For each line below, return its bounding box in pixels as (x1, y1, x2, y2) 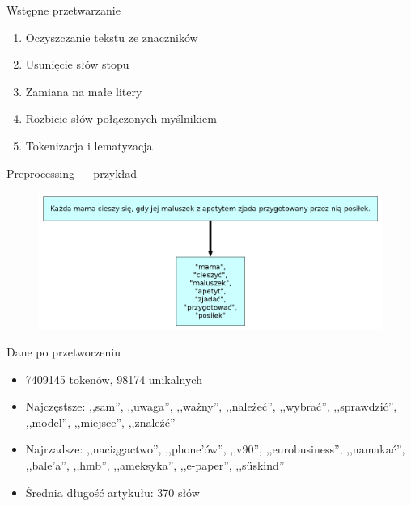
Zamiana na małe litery (25, 82, 142, 99)
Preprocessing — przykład (6, 164, 138, 181)
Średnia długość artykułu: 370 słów (25, 483, 200, 500)
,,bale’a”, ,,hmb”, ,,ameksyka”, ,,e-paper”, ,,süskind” (25, 457, 285, 474)
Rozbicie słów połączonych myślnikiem (25, 110, 217, 127)
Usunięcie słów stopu (25, 56, 129, 73)
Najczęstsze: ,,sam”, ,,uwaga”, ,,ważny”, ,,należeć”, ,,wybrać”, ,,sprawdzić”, (25, 398, 397, 415)
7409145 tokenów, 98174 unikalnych (25, 370, 202, 387)
